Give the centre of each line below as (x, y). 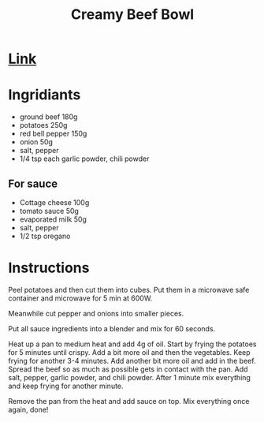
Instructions (49, 268)
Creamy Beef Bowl (132, 15)
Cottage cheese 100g (54, 202)
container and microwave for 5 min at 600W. (80, 298)
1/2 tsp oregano (45, 236)
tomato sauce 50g (49, 211)
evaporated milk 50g (53, 219)
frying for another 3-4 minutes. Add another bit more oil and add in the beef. (132, 360)
